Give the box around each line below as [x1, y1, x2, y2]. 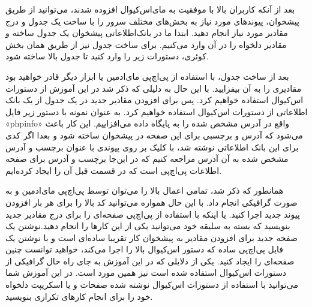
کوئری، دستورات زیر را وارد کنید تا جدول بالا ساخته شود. [5, 50, 209, 62]
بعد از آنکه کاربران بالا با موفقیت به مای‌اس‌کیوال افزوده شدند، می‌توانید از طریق [5, 3, 295, 15]
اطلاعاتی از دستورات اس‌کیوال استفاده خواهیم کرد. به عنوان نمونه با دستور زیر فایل [5, 105, 308, 118]
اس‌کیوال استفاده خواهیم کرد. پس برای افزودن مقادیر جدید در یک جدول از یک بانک [5, 94, 304, 106]
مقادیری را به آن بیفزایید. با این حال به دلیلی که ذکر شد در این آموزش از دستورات [5, 82, 302, 94]
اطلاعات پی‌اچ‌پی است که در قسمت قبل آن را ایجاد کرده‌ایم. [5, 164, 222, 176]
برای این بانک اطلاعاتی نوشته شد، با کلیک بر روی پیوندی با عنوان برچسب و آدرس [5, 140, 299, 153]
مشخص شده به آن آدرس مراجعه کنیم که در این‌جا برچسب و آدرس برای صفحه [5, 152, 289, 165]
